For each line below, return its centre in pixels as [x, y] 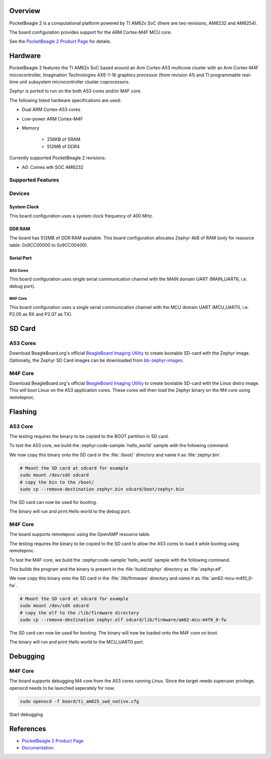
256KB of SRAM [63, 139]
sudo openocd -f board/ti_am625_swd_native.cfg [79, 701]
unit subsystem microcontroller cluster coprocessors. [75, 82]
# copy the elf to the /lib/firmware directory [79, 613]
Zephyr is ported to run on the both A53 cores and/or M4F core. [76, 91]
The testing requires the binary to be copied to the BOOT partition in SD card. [89, 436]
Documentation [38, 748]
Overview [25, 11]
